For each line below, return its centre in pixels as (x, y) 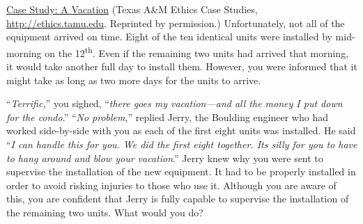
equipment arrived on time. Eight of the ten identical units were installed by (169, 37)
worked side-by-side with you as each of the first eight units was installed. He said (181, 130)
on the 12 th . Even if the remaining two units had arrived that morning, (197, 51)
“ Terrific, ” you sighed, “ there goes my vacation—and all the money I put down (175, 103)
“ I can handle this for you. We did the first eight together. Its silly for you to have (182, 144)
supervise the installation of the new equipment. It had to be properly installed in (181, 171)
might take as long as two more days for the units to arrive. (134, 80)
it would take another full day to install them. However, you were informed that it (182, 66)
